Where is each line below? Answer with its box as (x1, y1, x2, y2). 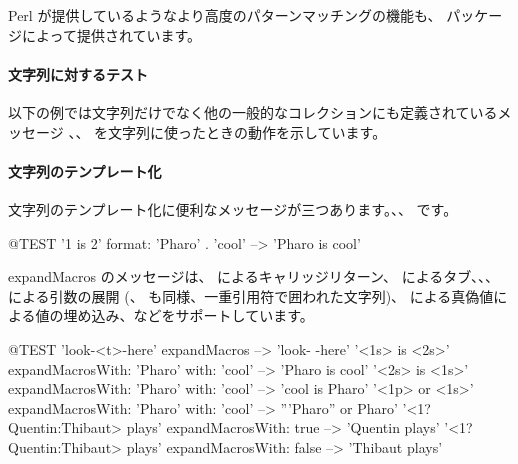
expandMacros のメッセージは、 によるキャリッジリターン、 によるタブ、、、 (8, 266, 499, 287)
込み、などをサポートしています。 (91, 305, 314, 326)
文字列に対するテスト (8, 63, 148, 84)
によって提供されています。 (21, 24, 202, 45)
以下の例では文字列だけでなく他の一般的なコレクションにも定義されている (8, 101, 498, 122)
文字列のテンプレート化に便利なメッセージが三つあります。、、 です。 (8, 198, 458, 219)
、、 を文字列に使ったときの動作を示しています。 (68, 121, 387, 142)
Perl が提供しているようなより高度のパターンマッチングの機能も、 (8, 5, 442, 25)
